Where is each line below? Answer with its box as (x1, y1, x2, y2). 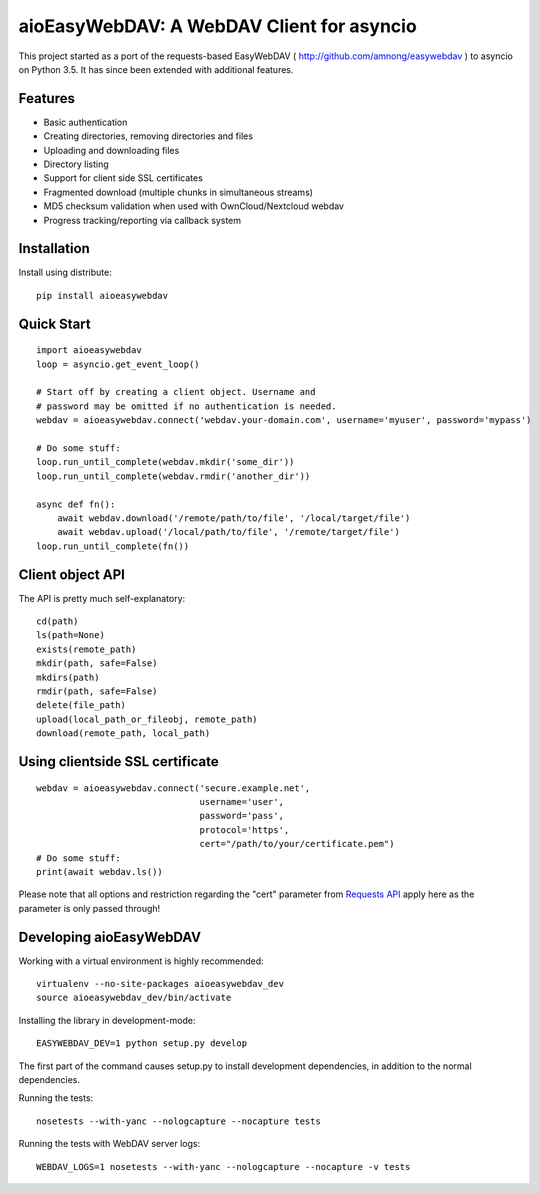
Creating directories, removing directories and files (43, 130, 254, 142)
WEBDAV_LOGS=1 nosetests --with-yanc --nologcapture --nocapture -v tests (36, 1161, 411, 1172)
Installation (18, 240, 90, 257)
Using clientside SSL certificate (18, 753, 219, 770)
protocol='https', (199, 824, 290, 835)
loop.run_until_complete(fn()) (36, 540, 190, 552)
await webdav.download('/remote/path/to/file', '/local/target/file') (56, 512, 411, 524)
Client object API (18, 566, 125, 583)
